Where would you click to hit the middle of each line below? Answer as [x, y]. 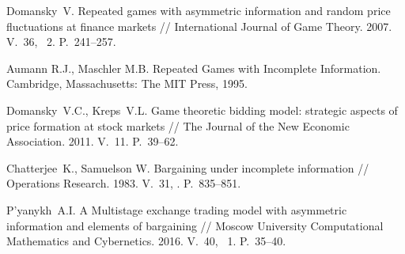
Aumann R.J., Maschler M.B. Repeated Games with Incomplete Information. [194, 68]
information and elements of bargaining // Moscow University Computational [195, 225]
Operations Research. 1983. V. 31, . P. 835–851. [124, 183]
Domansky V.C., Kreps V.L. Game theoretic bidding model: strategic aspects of [202, 110]
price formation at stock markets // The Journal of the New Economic [178, 125]
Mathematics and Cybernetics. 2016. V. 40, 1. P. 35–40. [146, 241]
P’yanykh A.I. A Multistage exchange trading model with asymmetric [177, 209]
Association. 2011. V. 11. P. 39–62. [93, 141]
